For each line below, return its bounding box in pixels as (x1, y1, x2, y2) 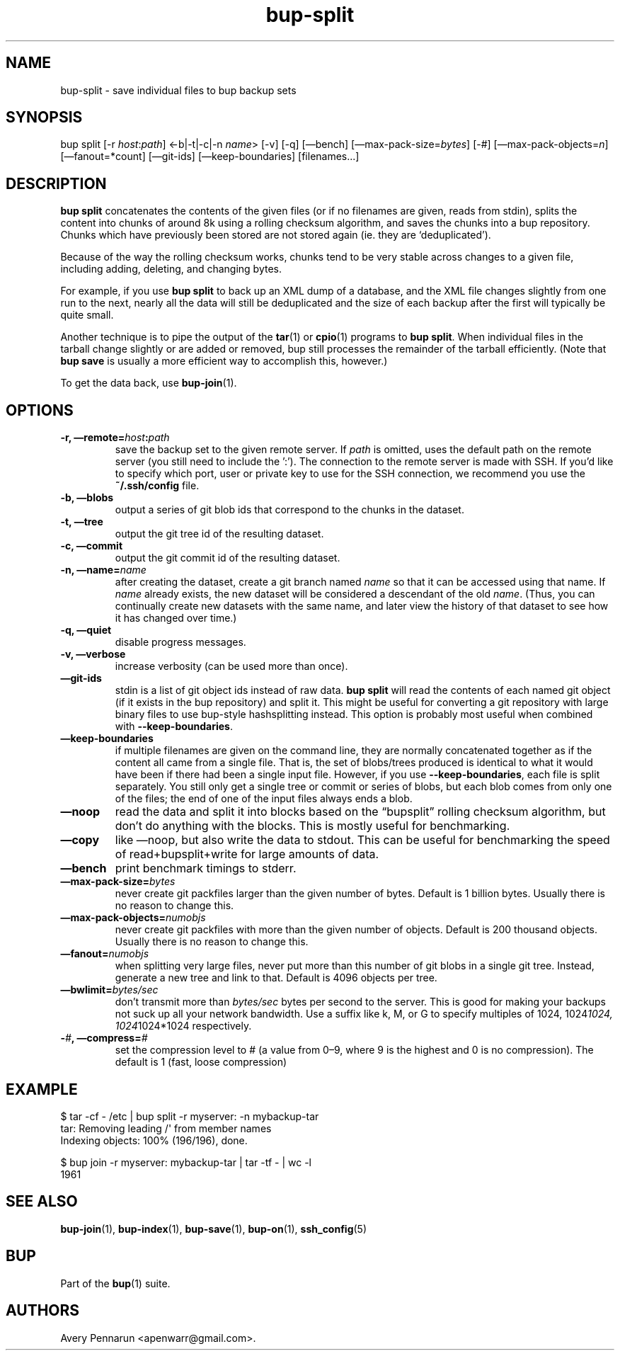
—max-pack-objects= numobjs (60, 911, 206, 924)
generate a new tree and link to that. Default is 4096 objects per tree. (115, 972, 437, 984)
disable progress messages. (115, 636, 246, 649)
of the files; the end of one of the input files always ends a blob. (115, 792, 413, 805)
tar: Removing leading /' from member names (60, 1122, 272, 1134)
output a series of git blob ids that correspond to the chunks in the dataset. (115, 503, 464, 516)
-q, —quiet (60, 624, 112, 637)
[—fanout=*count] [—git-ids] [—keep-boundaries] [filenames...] (60, 150, 360, 163)
